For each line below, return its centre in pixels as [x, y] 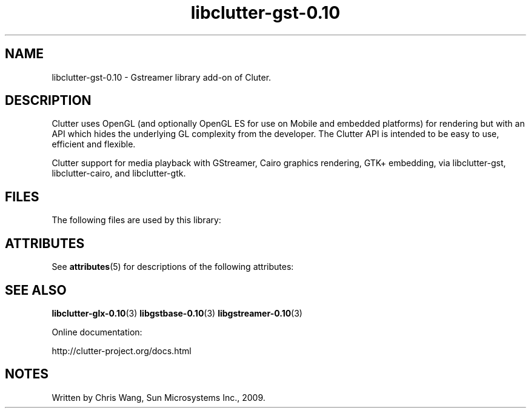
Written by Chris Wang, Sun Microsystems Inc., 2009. [159, 397]
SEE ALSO [36, 290]
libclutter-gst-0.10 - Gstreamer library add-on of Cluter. [162, 77]
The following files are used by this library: [136, 220]
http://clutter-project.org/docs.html [122, 351]
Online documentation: [97, 332]
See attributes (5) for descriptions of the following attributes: [173, 267]
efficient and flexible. [94, 144]
